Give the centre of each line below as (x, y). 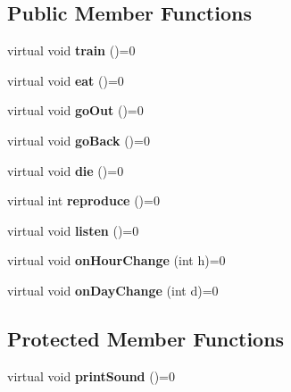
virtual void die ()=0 (66, 170)
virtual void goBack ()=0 (79, 140)
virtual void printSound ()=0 (91, 375)
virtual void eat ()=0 (66, 80)
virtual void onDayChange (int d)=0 (113, 290)
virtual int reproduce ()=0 (83, 200)
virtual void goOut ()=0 (75, 110)
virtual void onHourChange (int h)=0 (116, 260)
